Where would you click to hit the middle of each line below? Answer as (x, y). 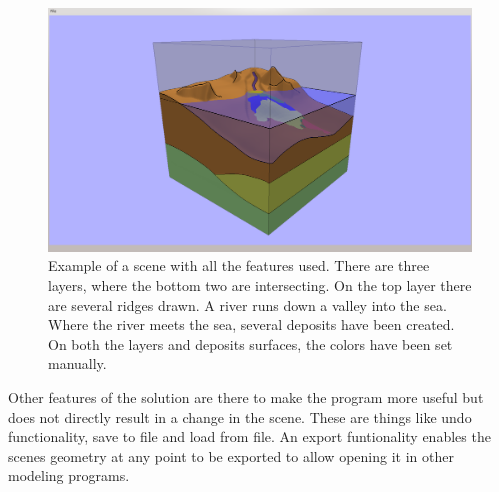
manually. (77, 363)
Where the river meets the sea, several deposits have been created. (251, 324)
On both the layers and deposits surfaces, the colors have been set (250, 343)
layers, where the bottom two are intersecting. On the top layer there (260, 285)
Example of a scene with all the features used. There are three (239, 265)
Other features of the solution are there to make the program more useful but (246, 397)
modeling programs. (69, 475)
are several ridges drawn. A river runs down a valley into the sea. (247, 304)
